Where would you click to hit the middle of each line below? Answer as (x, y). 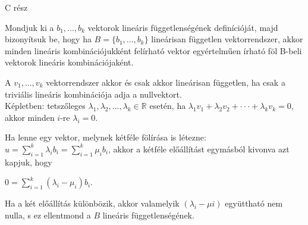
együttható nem (254, 203)
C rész (16, 7)
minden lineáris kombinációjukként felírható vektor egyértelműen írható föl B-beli (153, 50)
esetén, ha (168, 106)
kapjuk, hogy (29, 162)
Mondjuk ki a (29, 27)
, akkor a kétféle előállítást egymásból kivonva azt (199, 149)
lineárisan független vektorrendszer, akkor (227, 39)
